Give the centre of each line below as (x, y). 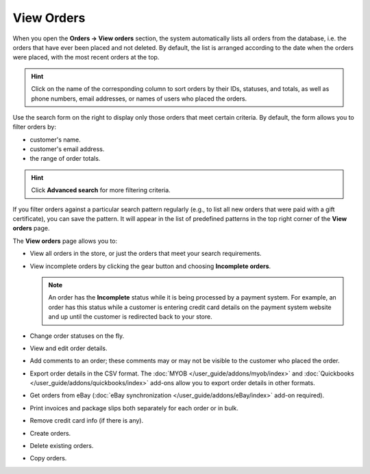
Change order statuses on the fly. (77, 336)
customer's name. (56, 140)
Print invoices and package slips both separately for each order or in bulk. (134, 408)
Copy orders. (48, 458)
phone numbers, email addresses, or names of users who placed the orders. (139, 98)
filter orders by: (34, 127)
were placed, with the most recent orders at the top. (86, 57)
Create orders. (50, 433)
